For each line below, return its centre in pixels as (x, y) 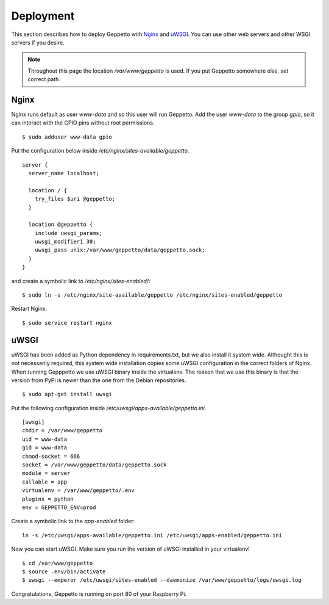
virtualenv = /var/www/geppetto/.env (79, 491)
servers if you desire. (38, 42)
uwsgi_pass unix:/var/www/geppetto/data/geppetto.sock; (120, 250)
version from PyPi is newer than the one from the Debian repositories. (99, 380)
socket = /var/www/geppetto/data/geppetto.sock (94, 465)
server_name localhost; (64, 173)
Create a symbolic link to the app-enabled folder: (73, 521)
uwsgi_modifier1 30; (65, 242)
